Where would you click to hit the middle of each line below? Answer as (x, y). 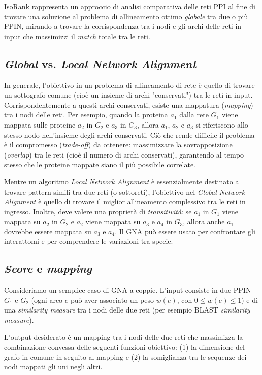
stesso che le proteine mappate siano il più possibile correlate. (100, 164)
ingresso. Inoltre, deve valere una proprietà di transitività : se (98, 211)
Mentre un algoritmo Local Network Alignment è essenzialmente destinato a (122, 181)
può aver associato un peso (112, 300)
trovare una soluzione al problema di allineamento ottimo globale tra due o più (126, 16)
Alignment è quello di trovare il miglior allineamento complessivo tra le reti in (125, 201)
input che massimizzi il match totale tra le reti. (77, 36)
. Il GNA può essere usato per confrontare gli (185, 231)
